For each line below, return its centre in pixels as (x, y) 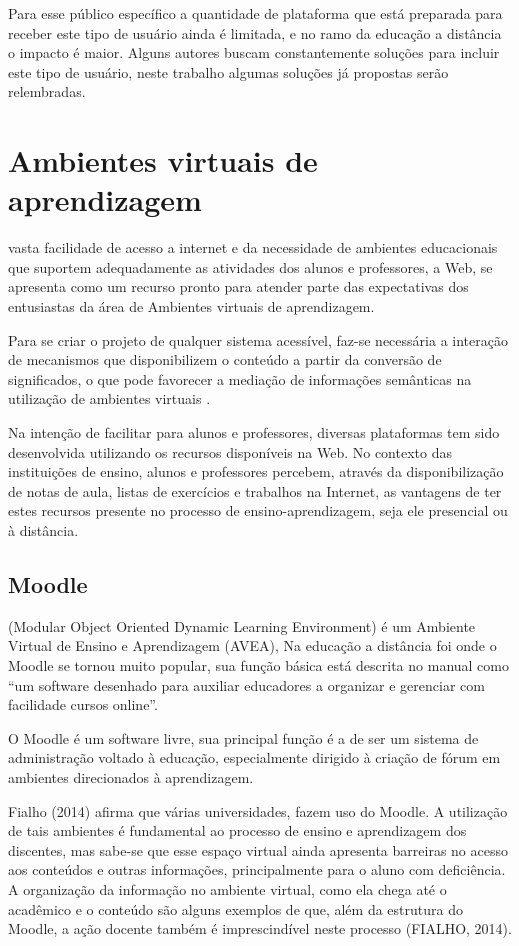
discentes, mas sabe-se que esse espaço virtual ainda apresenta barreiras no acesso (258, 849)
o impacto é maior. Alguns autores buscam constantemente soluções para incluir (254, 52)
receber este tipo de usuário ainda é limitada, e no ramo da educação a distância (255, 32)
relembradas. (47, 91)
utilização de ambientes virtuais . (109, 398)
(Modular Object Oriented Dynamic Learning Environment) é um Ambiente (242, 625)
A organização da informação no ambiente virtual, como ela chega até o (227, 888)
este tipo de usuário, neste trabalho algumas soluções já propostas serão (228, 71)
